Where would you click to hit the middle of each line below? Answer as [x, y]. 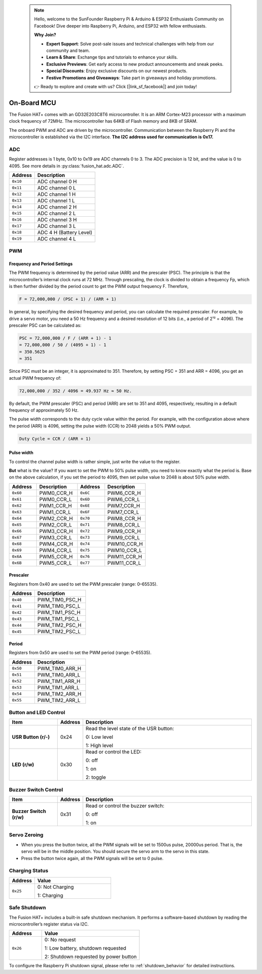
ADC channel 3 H [57, 220]
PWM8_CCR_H [124, 518]
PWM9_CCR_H [124, 531]
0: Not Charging [55, 887]
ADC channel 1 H [57, 194]
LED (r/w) [23, 765]
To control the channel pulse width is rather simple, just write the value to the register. [95, 462]
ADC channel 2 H [57, 207]
